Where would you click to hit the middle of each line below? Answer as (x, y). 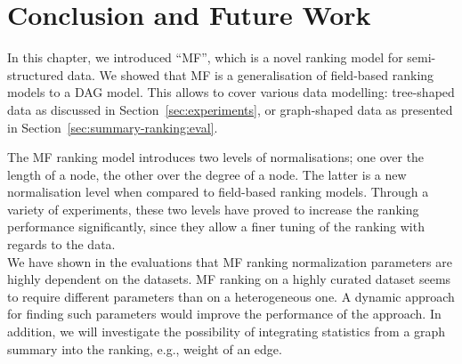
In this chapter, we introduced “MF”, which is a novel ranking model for (205, 57)
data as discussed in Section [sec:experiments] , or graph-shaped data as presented (230, 109)
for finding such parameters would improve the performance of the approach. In (224, 314)
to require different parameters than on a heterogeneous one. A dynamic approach (231, 296)
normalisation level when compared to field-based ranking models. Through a (218, 192)
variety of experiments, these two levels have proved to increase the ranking (213, 209)
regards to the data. (61, 244)
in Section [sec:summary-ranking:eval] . (113, 127)
